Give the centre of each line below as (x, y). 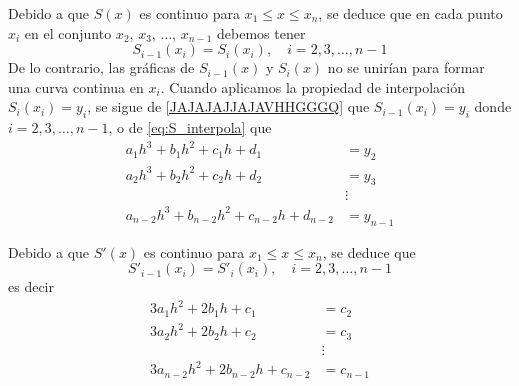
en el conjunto (68, 32)
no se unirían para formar (406, 67)
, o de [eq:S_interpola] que (190, 127)
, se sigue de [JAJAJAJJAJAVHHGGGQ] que (228, 106)
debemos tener (261, 32)
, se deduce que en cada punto (410, 13)
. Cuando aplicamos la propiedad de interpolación (312, 86)
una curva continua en (76, 86)
